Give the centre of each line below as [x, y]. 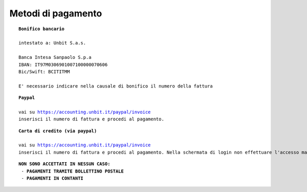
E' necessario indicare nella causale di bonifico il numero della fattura [116, 86]
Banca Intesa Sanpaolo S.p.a [55, 57]
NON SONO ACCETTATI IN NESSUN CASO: [64, 164]
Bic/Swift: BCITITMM [44, 71]
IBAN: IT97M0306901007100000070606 [63, 65]
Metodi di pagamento [56, 13]
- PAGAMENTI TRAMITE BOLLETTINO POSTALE [72, 171]
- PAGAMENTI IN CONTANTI [52, 178]
